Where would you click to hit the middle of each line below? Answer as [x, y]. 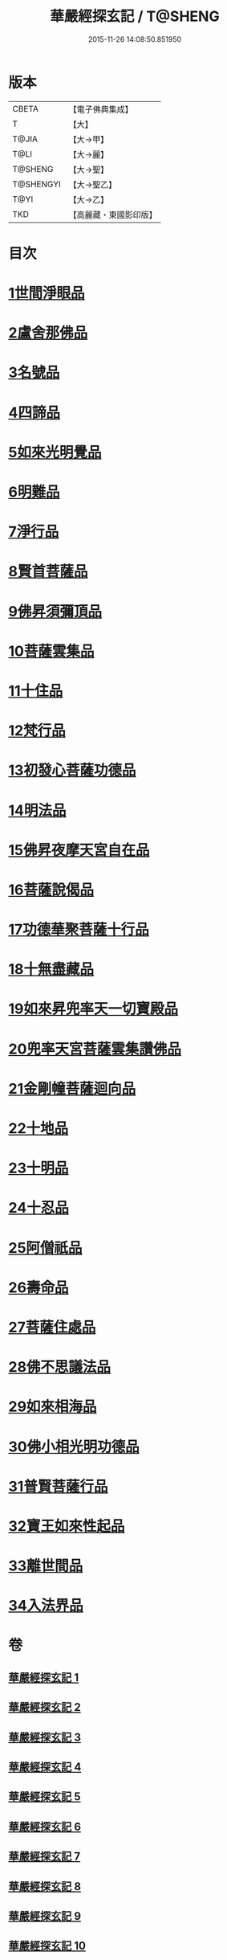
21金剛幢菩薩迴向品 [72, 1088]
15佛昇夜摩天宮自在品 [79, 850]
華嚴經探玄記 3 [45, 1737]
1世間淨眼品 [47, 293]
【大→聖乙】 [93, 184]
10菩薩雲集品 [51, 651]
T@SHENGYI [37, 184]
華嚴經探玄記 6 [45, 1826]
